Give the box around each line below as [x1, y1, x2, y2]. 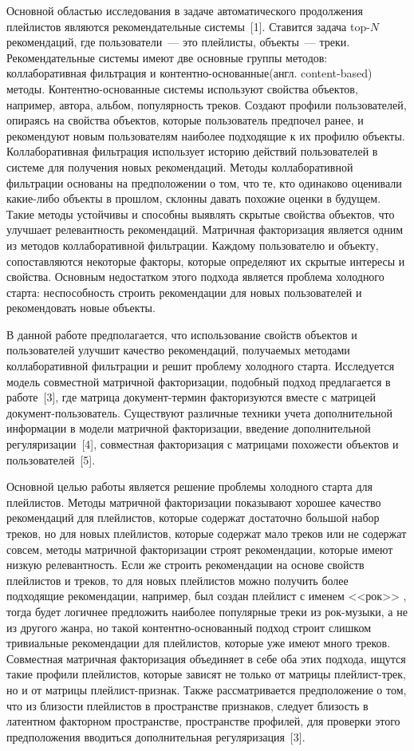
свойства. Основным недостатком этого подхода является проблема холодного [6, 268, 384, 285]
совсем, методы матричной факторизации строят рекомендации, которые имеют [6, 540, 393, 557]
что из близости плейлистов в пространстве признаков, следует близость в [6, 697, 369, 713]
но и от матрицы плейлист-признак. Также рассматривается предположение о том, [6, 681, 407, 698]
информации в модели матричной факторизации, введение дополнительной [6, 420, 371, 437]
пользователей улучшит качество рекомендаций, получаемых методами [6, 342, 350, 358]
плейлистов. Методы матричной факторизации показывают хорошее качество [6, 493, 381, 510]
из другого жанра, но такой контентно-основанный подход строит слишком [6, 619, 372, 635]
